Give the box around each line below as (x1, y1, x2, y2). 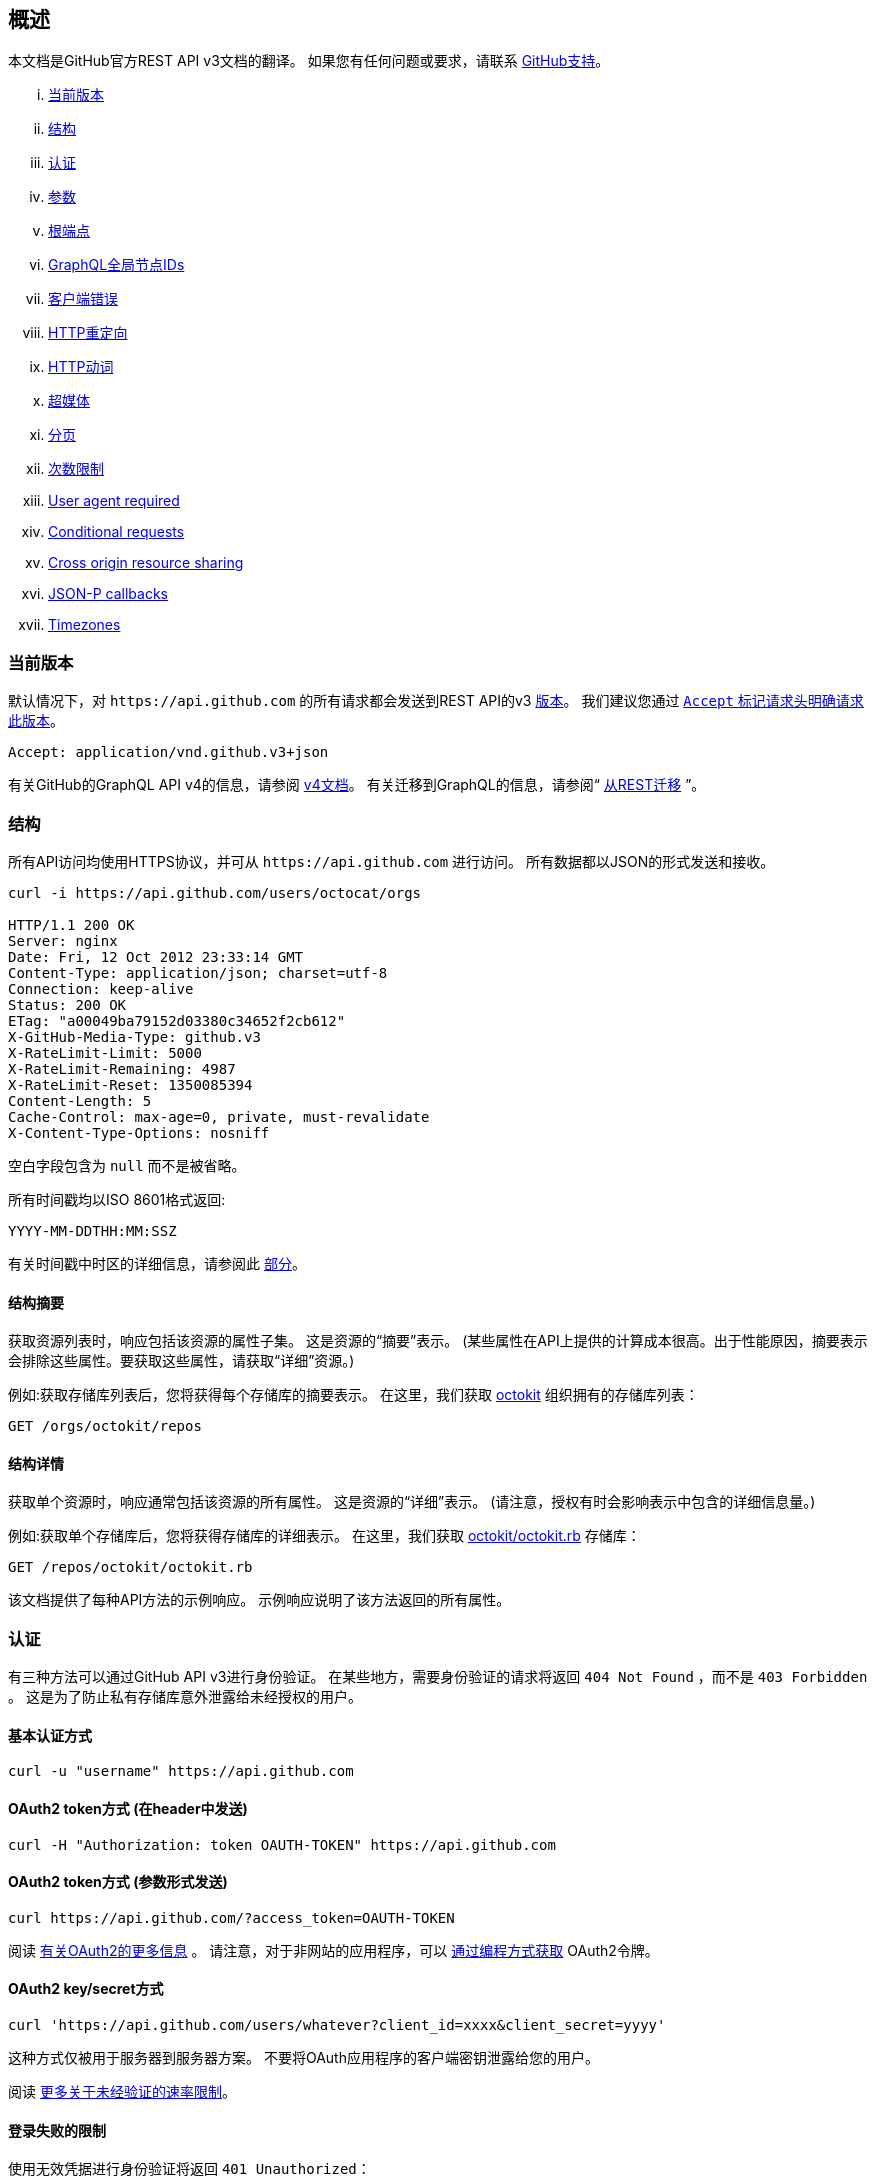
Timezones (48, 616, 121, 634)
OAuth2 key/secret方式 (8, 1980, 164, 1998)
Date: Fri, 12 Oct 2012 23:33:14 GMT (8, 948, 304, 965)
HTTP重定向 (48, 324, 128, 342)
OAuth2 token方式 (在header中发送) (8, 1799, 248, 1817)
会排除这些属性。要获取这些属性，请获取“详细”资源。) (8, 1352, 355, 1370)
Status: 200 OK (8, 996, 127, 1013)
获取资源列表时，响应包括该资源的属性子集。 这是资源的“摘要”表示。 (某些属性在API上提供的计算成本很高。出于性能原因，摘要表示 (8, 1332, 868, 1350)
